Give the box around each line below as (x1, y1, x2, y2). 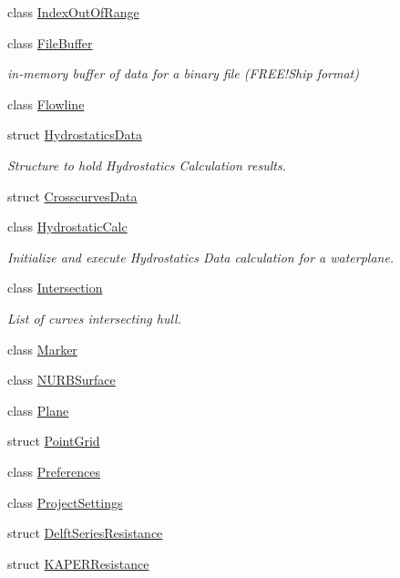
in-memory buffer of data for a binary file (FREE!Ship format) (7, 64, 359, 83)
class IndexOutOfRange (7, 3, 139, 21)
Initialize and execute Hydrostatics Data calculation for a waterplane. (7, 247, 395, 266)
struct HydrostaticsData (7, 125, 142, 144)
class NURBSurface (7, 370, 116, 389)
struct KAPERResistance (7, 553, 149, 573)
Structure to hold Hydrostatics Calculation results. (7, 155, 286, 174)
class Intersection (7, 278, 103, 297)
